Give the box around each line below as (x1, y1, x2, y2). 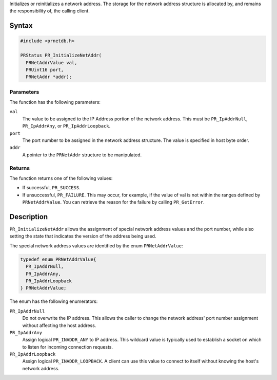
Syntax (9, 21, 33, 30)
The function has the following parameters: (9, 99, 101, 105)
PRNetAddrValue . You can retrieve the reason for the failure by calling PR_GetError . (22, 199, 205, 205)
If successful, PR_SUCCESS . (22, 185, 81, 191)
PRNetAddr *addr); (26, 74, 72, 80)
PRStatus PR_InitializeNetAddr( (20, 52, 102, 59)
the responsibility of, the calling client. (9, 8, 90, 14)
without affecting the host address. (22, 322, 96, 329)
